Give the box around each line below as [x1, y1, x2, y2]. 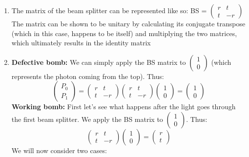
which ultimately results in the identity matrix [11, 38, 151, 48]
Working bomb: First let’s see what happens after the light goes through [11, 101, 236, 112]
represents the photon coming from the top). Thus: [11, 71, 164, 81]
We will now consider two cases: [11, 145, 107, 155]
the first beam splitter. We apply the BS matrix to [11, 114, 163, 124]
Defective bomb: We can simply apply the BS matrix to [11, 57, 186, 67]
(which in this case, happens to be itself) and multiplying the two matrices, [11, 28, 237, 38]
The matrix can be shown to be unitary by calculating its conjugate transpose [11, 19, 246, 28]
